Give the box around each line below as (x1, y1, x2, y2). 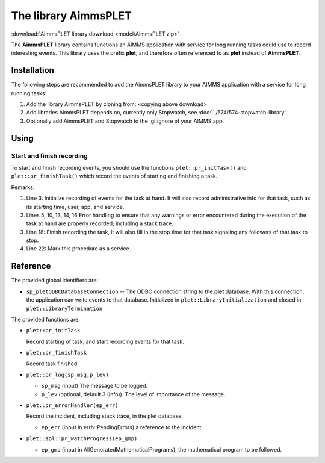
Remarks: (11, 184, 35, 191)
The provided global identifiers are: (11, 277, 99, 284)
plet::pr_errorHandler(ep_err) (26, 402, 119, 409)
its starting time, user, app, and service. (26, 203, 125, 210)
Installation (11, 65, 54, 75)
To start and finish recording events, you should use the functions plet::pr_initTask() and (11, 164, 247, 171)
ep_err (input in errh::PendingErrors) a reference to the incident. (41, 423, 203, 430)
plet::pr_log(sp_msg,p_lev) (26, 371, 110, 378)
